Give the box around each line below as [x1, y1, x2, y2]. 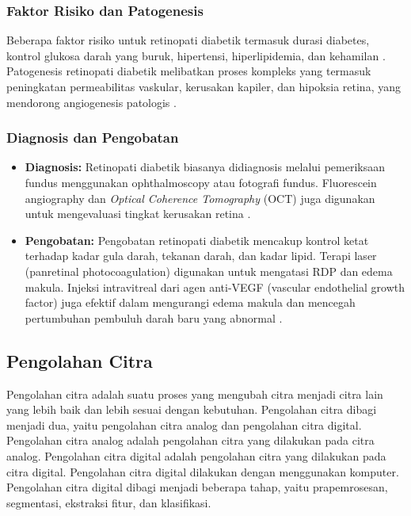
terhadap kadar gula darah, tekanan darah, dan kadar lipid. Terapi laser [25, 247, 377, 264]
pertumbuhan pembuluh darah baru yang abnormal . [25, 309, 283, 326]
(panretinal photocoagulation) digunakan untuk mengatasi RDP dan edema [25, 262, 393, 279]
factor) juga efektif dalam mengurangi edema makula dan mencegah [25, 294, 356, 311]
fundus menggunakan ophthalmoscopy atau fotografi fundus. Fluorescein [25, 174, 377, 190]
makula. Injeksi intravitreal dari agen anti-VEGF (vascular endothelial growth [25, 278, 405, 295]
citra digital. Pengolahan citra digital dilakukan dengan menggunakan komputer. [6, 463, 399, 480]
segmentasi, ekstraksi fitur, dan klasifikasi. [6, 494, 211, 510]
